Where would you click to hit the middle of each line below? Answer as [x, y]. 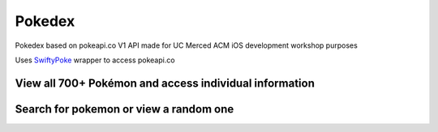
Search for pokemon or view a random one [125, 109]
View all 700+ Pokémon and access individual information [165, 83]
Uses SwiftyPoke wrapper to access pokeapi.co [95, 60]
